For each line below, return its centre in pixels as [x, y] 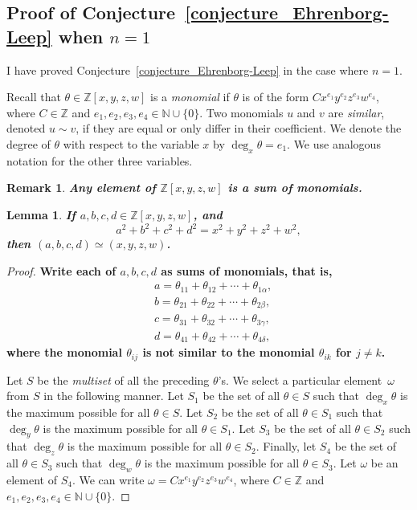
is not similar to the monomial [229, 352]
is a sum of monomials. [295, 188]
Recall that [34, 97]
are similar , [356, 112]
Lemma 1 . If [41, 214]
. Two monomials [241, 112]
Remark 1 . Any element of [81, 188]
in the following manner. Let [114, 396]
